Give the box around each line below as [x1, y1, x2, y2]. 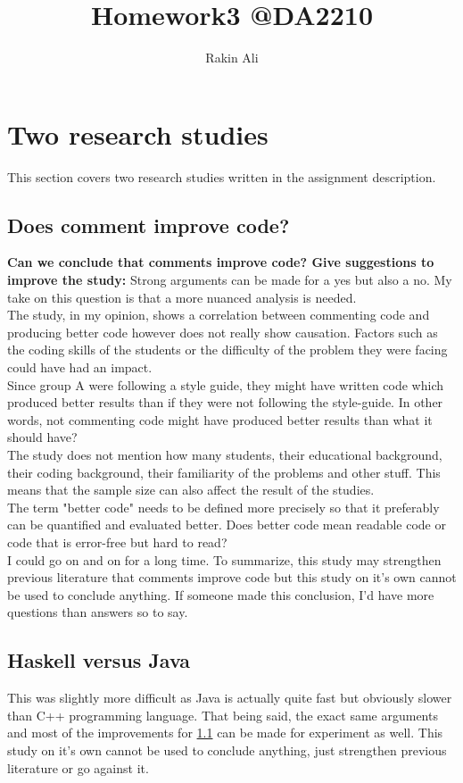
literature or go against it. [7, 758, 149, 777]
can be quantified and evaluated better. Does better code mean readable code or [7, 515, 446, 534]
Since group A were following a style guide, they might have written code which [7, 375, 444, 394]
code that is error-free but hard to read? [7, 532, 227, 551]
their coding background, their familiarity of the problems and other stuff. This [7, 462, 441, 481]
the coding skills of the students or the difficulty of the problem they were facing [7, 340, 448, 359]
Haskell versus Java [7, 646, 191, 674]
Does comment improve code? [7, 211, 290, 238]
